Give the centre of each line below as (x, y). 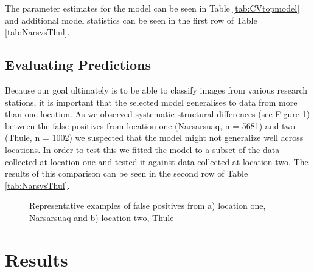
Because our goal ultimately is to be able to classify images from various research (156, 90)
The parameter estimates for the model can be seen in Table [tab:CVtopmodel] (152, 8)
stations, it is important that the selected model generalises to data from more (151, 102)
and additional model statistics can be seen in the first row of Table (131, 20)
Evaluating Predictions (78, 65)
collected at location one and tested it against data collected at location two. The (157, 161)
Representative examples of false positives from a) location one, (148, 206)
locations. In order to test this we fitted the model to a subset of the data (142, 149)
